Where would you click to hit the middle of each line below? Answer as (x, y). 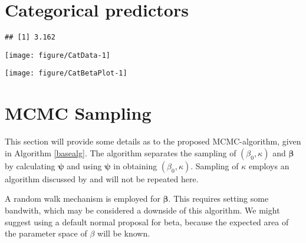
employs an (269, 165)
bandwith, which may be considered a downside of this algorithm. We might (142, 210)
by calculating (30, 165)
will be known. (124, 233)
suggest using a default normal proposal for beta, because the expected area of (147, 221)
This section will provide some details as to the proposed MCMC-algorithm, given (153, 141)
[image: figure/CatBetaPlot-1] (66, 73)
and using (84, 165)
